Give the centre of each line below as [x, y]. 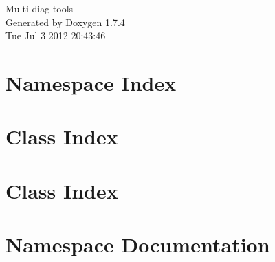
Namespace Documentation [138, 244]
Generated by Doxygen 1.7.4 [65, 22]
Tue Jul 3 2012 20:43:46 [56, 35]
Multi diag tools [40, 8]
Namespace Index [91, 82]
